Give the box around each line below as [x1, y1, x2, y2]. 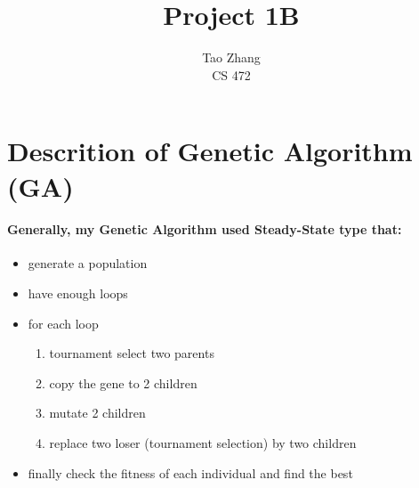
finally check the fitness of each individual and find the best [28, 463, 353, 482]
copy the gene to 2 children [49, 373, 197, 392]
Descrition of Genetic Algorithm [7, 133, 413, 169]
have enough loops [28, 284, 128, 303]
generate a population [28, 254, 148, 272]
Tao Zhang [202, 48, 261, 67]
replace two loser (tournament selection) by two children [49, 434, 357, 452]
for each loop [28, 313, 99, 332]
